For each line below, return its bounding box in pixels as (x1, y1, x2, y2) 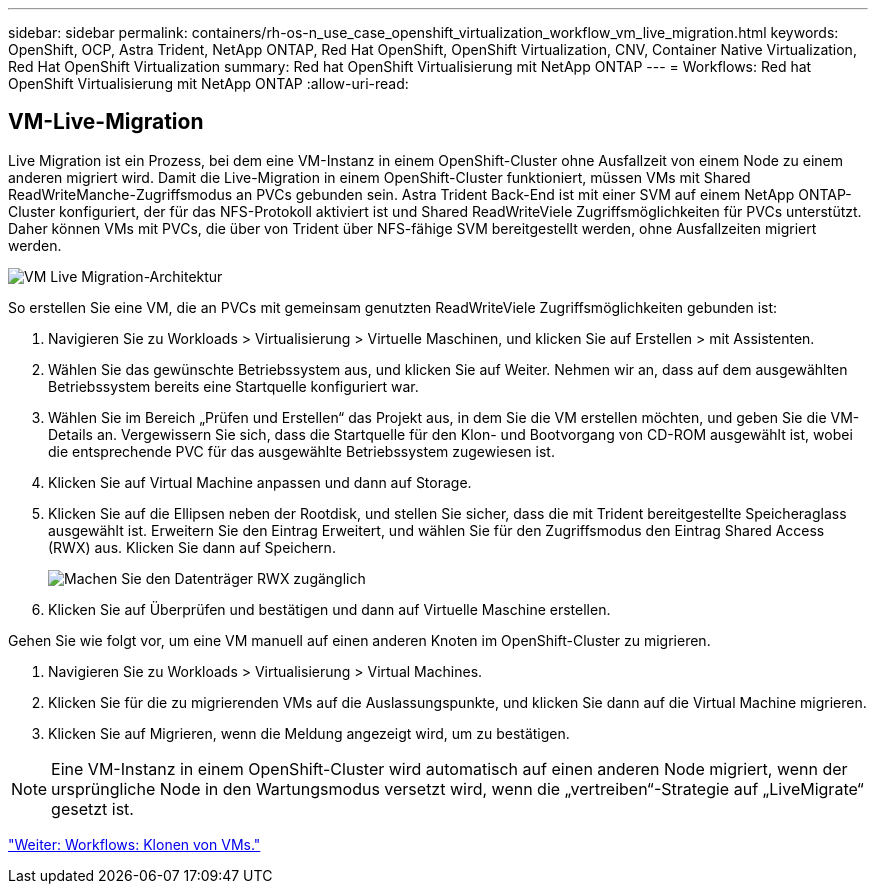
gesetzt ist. (51, 798, 134, 819)
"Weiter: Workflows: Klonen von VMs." (8, 835, 261, 853)
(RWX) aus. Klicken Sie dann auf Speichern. (48, 538, 336, 556)
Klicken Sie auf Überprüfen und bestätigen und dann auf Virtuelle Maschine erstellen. (48, 600, 611, 618)
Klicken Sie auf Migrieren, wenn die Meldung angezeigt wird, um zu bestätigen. (48, 724, 570, 742)
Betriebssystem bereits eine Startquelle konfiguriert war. (48, 377, 419, 395)
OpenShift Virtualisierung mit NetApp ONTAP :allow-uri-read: (8, 75, 409, 92)
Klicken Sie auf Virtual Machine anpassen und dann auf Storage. (48, 473, 472, 491)
